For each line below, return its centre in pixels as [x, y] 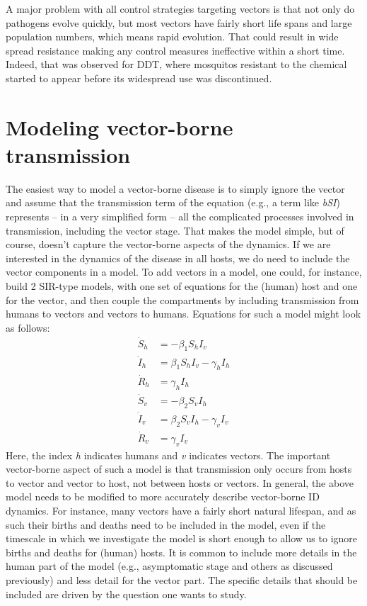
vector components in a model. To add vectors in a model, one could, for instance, [184, 272]
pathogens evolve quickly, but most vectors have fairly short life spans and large [179, 22]
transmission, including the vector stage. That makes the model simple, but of [175, 230]
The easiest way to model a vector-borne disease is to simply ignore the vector [175, 188]
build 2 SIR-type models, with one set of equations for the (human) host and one [182, 286]
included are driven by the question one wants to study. [126, 594]
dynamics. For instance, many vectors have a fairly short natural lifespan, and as [181, 511]
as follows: [28, 327]
